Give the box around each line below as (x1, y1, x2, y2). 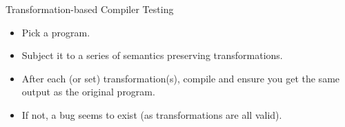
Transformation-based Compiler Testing (6, 2, 174, 16)
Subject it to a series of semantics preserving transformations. (21, 48, 283, 62)
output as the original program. (21, 84, 155, 99)
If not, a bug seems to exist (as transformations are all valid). (21, 107, 282, 122)
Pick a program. (21, 25, 90, 39)
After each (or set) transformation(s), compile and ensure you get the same (21, 71, 340, 85)
